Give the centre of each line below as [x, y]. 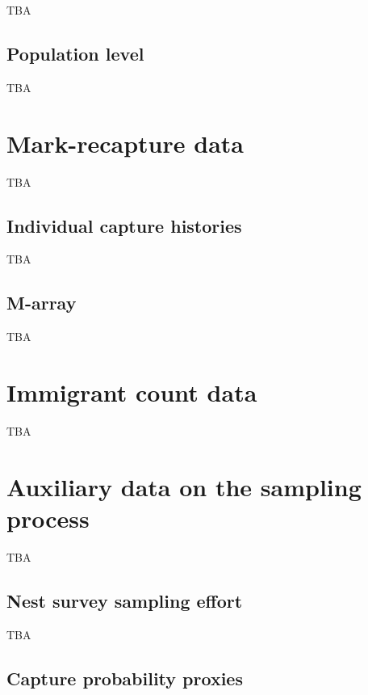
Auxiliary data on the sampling [184, 486]
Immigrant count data [132, 392]
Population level [75, 53]
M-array [42, 303]
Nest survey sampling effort [125, 600]
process [48, 518]
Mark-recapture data [125, 143]
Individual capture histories [124, 225]
